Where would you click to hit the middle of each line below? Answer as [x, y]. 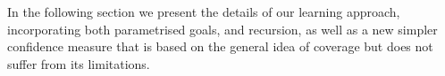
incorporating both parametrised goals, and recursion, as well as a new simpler [222, 29]
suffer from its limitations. [79, 63]
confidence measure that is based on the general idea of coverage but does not [220, 46]
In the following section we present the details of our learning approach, [204, 11]
